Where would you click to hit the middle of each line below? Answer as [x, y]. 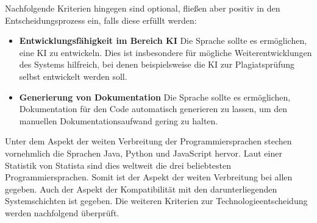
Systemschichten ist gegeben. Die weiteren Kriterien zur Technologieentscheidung [156, 201]
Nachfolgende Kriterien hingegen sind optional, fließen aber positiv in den [143, 8]
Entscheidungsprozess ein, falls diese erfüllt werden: [101, 20]
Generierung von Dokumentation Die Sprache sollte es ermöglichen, [155, 97]
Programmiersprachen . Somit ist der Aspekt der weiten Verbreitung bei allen [149, 177]
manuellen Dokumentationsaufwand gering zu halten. [119, 120]
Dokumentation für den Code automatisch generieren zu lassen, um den [153, 109]
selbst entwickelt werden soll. [73, 76]
